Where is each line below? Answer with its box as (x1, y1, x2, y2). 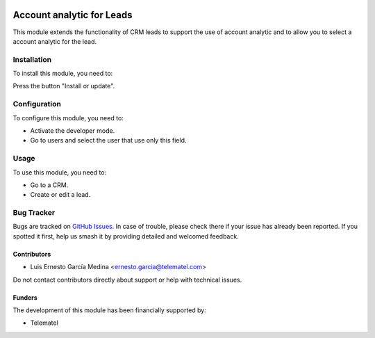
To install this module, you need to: (12, 70, 113, 78)
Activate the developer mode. (30, 126, 115, 135)
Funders (12, 293, 37, 302)
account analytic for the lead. (12, 37, 97, 45)
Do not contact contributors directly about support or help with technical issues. (12, 275, 242, 284)
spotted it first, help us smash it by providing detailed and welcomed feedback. (12, 232, 239, 240)
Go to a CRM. (30, 181, 69, 189)
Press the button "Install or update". (12, 82, 115, 90)
